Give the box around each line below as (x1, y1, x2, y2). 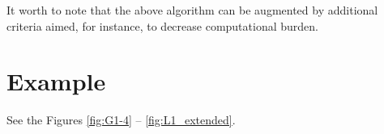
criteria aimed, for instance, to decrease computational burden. (6, 17, 318, 34)
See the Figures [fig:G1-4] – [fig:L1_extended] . (6, 111, 236, 128)
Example (6, 65, 106, 98)
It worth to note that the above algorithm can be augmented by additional (6, 2, 378, 18)
